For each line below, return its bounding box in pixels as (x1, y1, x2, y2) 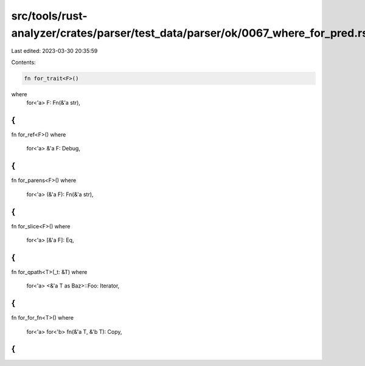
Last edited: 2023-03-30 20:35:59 (11, 48, 98, 55)
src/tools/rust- (11, 9, 88, 23)
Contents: (11, 58, 36, 66)
